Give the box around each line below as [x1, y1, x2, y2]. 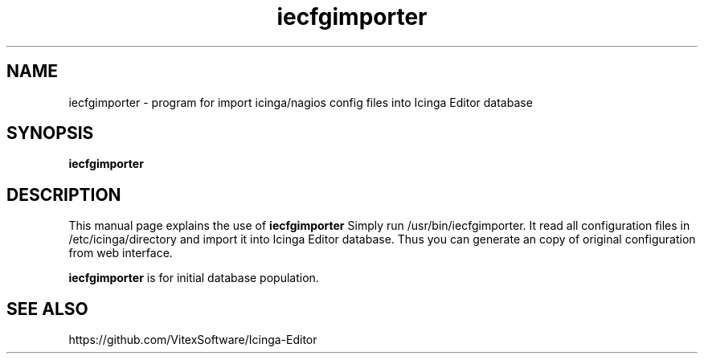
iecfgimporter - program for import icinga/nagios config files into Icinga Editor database [68, 95, 533, 109]
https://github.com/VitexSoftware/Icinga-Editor [68, 333, 317, 347]
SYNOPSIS [6, 123, 94, 144]
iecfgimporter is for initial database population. [68, 271, 319, 285]
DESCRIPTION [6, 184, 121, 205]
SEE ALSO [6, 298, 88, 319]
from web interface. [68, 246, 173, 260]
